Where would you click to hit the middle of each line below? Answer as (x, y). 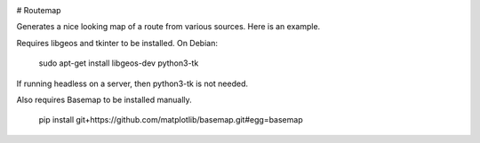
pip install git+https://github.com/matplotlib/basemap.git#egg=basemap (171, 120)
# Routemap (39, 10)
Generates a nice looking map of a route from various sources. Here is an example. (168, 27)
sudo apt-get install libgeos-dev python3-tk (119, 63)
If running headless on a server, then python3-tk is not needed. (132, 83)
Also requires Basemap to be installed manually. (104, 99)
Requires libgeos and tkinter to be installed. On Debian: (117, 43)
